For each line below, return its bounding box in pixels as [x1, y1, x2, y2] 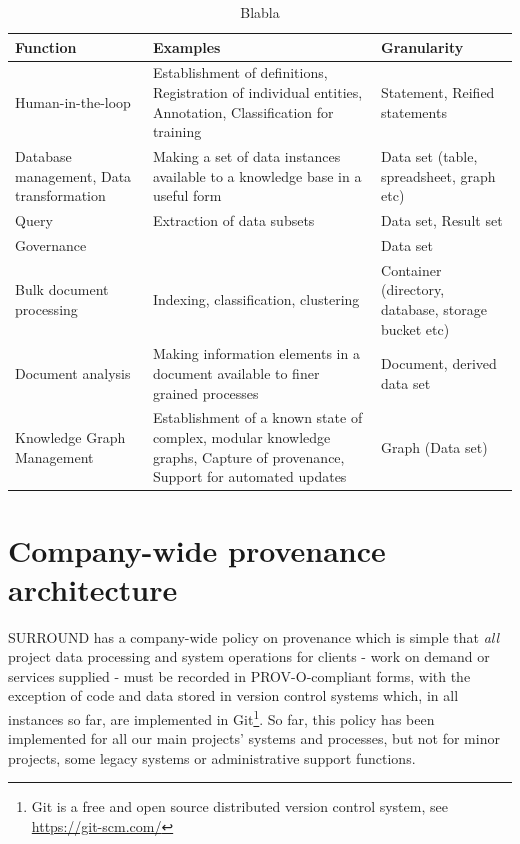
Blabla [240, 2, 280, 22]
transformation [15, 185, 106, 206]
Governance [15, 234, 87, 255]
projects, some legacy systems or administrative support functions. [8, 747, 416, 768]
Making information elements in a [152, 343, 360, 364]
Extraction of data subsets [152, 210, 315, 231]
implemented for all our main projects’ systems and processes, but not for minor [8, 728, 500, 749]
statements [381, 101, 447, 122]
